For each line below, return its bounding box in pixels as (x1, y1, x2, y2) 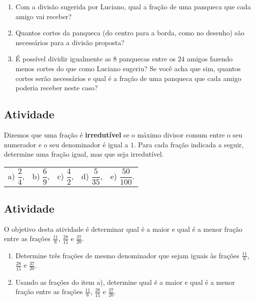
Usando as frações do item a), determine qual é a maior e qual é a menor (15, 276, 235, 287)
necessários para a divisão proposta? (15, 37, 125, 47)
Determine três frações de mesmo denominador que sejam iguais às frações (15, 250, 240, 260)
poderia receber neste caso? (15, 82, 98, 93)
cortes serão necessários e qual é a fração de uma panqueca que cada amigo (15, 73, 241, 83)
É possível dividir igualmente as (15, 54, 111, 64)
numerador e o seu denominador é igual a (4, 139, 128, 149)
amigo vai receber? (15, 11, 72, 21)
